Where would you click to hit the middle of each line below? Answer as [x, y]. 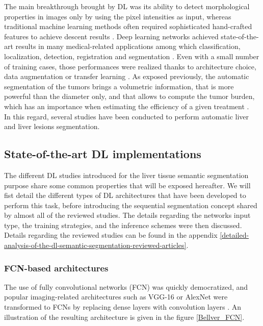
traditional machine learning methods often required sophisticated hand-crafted [128, 26]
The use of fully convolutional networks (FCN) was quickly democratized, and [126, 286]
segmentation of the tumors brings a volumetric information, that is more [119, 86]
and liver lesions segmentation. [52, 126]
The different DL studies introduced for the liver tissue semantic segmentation [126, 175]
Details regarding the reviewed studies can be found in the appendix [111, 235]
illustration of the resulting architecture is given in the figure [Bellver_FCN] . [124, 317]
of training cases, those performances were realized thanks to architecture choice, [130, 66]
